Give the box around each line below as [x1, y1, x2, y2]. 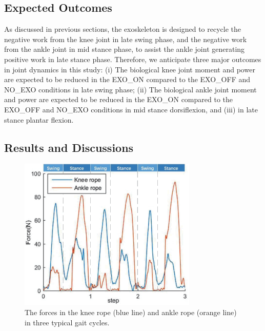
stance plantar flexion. [4, 114, 74, 125]
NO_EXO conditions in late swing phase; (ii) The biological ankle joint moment [4, 84, 257, 94]
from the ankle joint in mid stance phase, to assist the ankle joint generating [4, 44, 245, 54]
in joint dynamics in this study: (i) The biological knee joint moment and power [4, 64, 255, 74]
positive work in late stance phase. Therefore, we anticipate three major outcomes [4, 53, 261, 64]
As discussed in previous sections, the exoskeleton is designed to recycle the [4, 24, 241, 34]
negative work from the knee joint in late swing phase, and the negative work [4, 33, 247, 44]
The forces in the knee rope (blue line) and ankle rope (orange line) [25, 307, 237, 318]
